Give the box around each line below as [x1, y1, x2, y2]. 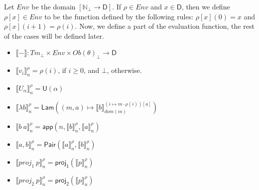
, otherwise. [107, 65, 142, 75]
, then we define [181, 1, 230, 11]
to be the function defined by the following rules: [44, 11, 194, 21]
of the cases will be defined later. [4, 30, 104, 41]
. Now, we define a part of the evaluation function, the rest [75, 21, 255, 31]
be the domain [31, 1, 76, 11]
